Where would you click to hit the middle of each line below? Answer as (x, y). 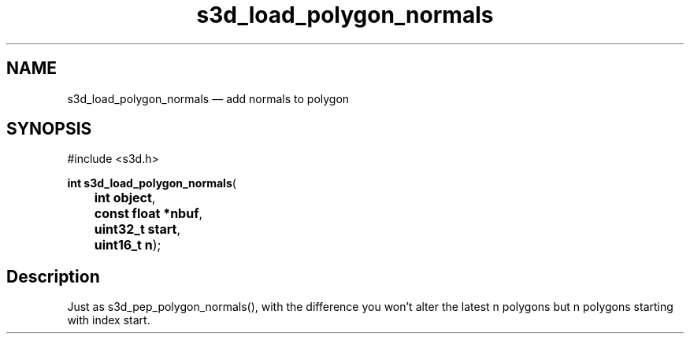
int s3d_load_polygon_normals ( (152, 183)
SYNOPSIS (49, 129)
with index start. (109, 320)
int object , (125, 198)
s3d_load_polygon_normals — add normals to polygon (208, 98)
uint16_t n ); (128, 245)
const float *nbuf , (148, 214)
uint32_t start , (137, 229)
